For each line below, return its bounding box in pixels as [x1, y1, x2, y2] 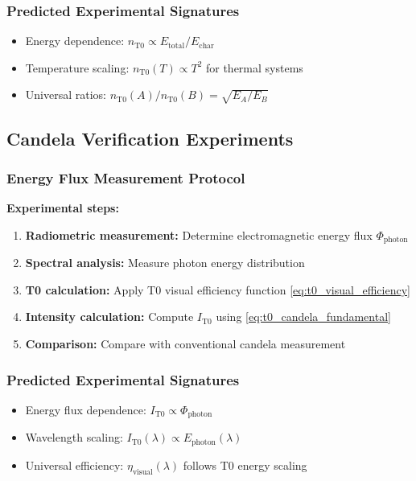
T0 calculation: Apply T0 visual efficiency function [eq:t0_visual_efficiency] [25, 281, 410, 298]
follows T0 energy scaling [183, 456, 307, 473]
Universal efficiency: [25, 456, 124, 473]
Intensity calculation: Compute [25, 308, 194, 325]
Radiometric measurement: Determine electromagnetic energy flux [25, 226, 373, 243]
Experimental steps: [6, 199, 119, 216]
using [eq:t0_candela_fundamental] [216, 308, 391, 325]
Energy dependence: [25, 32, 125, 49]
